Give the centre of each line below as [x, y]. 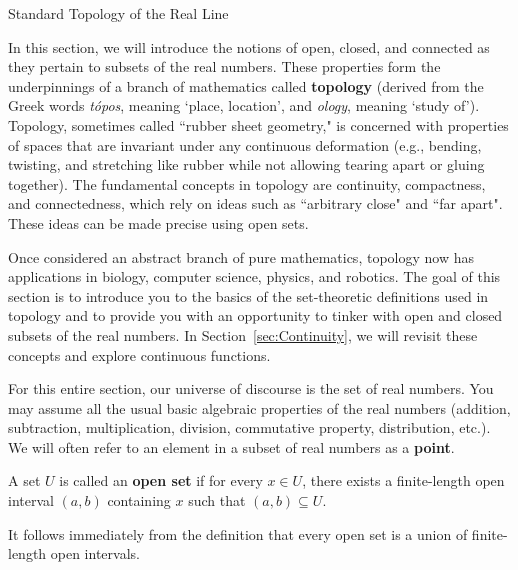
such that [217, 500]
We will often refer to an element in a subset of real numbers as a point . [231, 446]
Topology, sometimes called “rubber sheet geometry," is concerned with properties [258, 124]
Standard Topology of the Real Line [118, 13]
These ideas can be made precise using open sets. [158, 222]
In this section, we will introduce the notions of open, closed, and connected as [249, 46]
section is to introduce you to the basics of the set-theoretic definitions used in [248, 295]
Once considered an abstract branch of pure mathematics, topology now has [241, 256]
